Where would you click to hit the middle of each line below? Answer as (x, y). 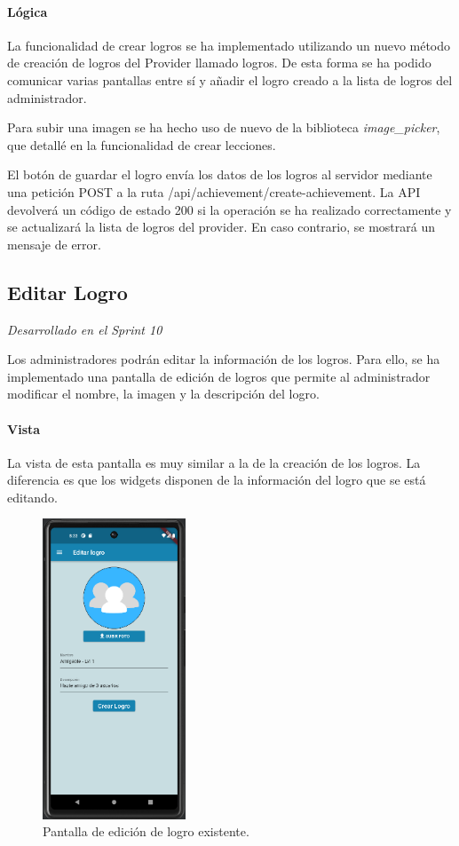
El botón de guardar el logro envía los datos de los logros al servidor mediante (220, 174)
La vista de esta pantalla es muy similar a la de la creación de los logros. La (214, 462)
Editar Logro (67, 292)
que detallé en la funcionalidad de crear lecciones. (142, 144)
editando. (32, 497)
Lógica (28, 11)
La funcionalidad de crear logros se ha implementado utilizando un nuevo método (229, 45)
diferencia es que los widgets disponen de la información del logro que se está (217, 480)
